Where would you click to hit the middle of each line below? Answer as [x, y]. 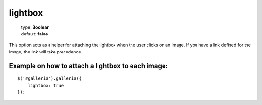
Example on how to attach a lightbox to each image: [89, 66]
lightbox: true [46, 85]
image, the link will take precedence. [46, 52]
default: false [34, 34]
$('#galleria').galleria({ [50, 79]
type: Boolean [35, 27]
